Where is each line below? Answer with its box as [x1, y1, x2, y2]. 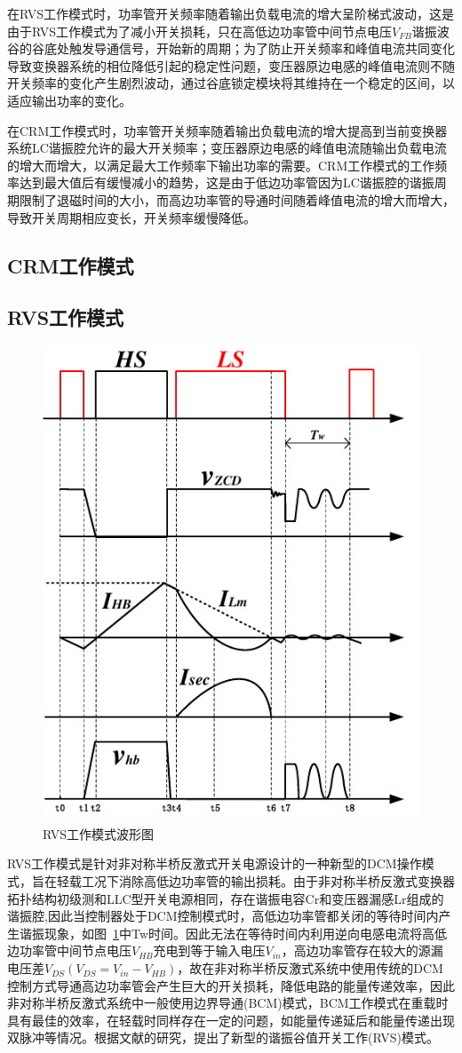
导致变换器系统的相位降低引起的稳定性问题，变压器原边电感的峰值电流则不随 [7, 56, 455, 75]
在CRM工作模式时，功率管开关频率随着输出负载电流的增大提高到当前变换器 [7, 121, 448, 139]
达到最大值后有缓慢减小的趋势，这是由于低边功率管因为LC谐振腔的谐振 [19, 173, 434, 192]
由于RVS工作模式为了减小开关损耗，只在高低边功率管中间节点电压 [7, 21, 393, 40]
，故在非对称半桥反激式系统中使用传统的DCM [177, 959, 443, 978]
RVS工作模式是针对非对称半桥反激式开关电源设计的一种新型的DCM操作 [7, 854, 422, 873]
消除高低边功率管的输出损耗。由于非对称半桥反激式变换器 [118, 872, 455, 891]
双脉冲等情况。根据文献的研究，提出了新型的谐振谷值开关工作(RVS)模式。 [7, 1028, 439, 1047]
